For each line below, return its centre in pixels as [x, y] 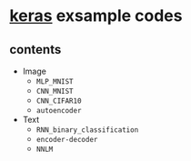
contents [35, 50]
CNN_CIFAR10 [59, 101]
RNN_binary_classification [87, 130]
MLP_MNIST [55, 82]
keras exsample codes [96, 16]
